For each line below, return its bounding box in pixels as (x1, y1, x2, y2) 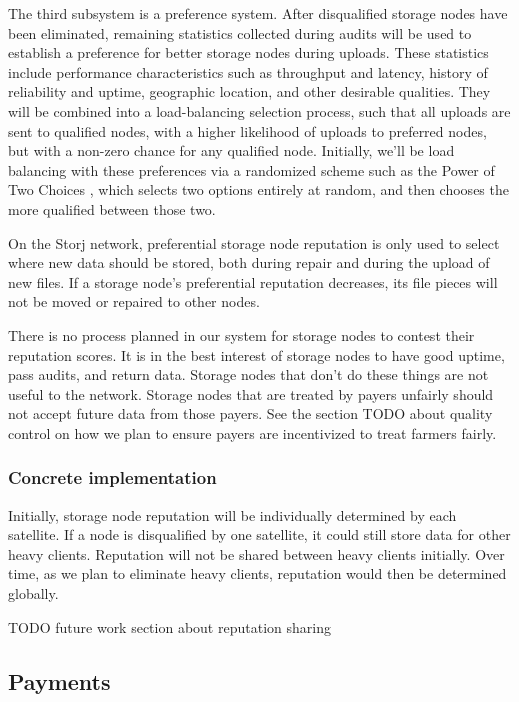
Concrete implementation (8, 465, 217, 490)
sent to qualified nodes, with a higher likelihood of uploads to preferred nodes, (8, 120, 487, 141)
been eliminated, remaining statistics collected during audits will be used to (8, 22, 472, 43)
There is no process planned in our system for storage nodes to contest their (8, 324, 475, 345)
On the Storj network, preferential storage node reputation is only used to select (8, 232, 500, 253)
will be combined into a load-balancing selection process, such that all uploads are (8, 100, 511, 121)
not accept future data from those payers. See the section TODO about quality (8, 403, 493, 424)
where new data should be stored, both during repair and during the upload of (8, 252, 490, 273)
